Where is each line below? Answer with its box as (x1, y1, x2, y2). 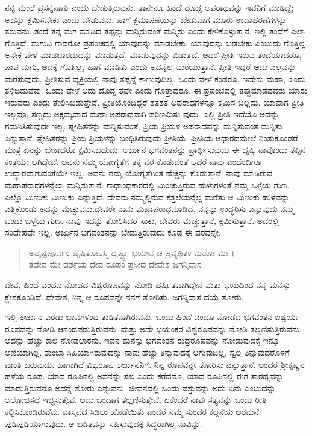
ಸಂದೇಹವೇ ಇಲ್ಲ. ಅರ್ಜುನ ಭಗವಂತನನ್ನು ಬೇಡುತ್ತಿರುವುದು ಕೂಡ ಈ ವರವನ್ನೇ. (5, 226, 221, 239)
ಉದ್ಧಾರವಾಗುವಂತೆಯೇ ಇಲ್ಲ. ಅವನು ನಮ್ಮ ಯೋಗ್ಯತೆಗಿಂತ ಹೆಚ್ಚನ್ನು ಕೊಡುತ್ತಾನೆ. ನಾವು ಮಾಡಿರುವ (5, 167, 272, 179)
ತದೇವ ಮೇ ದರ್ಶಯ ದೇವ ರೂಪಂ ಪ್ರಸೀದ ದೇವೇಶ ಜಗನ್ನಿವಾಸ (28, 258, 202, 271)
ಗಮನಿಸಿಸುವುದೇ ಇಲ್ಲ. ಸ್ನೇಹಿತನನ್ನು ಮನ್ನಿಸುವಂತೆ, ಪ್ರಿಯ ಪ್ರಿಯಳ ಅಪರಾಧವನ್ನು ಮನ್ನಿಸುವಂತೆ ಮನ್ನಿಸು (5, 119, 282, 132)
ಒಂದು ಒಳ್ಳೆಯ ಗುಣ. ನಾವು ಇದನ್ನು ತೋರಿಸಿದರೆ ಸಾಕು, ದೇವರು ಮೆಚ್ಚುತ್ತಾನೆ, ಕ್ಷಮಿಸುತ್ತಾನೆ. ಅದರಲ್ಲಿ (5, 214, 279, 226)
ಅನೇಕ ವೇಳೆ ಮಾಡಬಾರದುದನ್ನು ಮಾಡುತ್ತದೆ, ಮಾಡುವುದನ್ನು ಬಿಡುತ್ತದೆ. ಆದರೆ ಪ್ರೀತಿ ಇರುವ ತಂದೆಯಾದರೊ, (5, 48, 302, 61)
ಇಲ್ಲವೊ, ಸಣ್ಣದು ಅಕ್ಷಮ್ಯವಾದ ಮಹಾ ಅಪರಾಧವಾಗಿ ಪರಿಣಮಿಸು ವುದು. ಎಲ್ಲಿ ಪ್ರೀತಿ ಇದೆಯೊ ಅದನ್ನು (5, 107, 279, 120)
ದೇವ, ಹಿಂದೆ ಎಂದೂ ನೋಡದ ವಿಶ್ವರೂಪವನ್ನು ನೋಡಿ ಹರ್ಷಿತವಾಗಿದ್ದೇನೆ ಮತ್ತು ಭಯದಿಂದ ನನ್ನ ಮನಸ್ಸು (5, 278, 290, 291)
